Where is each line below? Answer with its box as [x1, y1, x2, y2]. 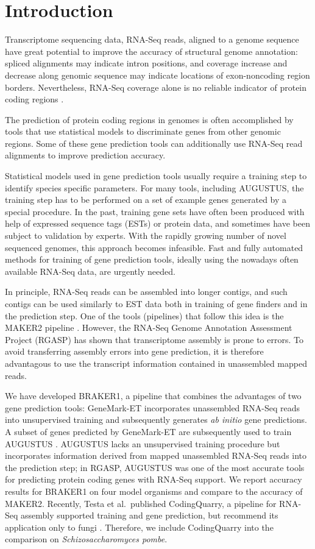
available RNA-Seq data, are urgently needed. [5, 264, 175, 277]
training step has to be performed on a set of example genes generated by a [5, 193, 287, 206]
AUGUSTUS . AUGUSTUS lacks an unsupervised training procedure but [5, 437, 280, 450]
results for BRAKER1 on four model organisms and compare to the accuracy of [5, 484, 303, 497]
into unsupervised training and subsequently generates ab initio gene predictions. [5, 413, 307, 426]
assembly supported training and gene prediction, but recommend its [21, 509, 278, 522]
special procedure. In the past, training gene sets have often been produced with [5, 205, 305, 218]
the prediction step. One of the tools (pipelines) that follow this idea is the [5, 309, 284, 322]
